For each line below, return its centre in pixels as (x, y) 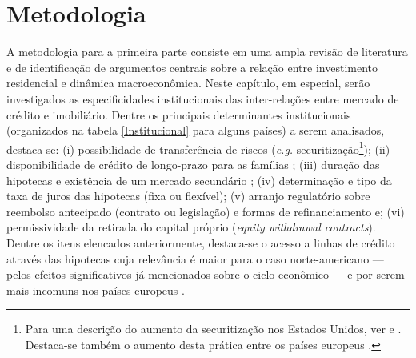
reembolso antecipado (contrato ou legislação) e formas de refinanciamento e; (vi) (206, 211)
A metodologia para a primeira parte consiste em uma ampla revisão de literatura (207, 52)
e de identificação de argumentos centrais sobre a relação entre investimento (192, 67)
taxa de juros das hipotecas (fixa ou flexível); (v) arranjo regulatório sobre (188, 196)
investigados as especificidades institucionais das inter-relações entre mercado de (203, 98)
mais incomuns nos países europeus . (96, 290)
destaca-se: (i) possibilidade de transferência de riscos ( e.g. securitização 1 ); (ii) (198, 147)
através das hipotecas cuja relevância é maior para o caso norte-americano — (195, 258)
